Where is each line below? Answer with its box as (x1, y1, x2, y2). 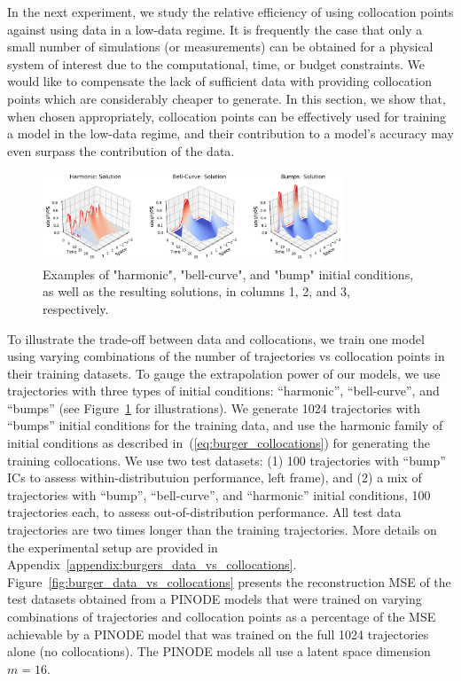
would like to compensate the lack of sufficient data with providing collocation (7, 72, 432, 90)
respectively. (43, 299, 109, 317)
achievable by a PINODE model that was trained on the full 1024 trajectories (7, 624, 429, 643)
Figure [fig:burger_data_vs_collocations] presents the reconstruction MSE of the (7, 572, 451, 591)
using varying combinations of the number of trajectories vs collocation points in (7, 347, 445, 365)
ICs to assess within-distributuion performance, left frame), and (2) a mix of (7, 468, 422, 487)
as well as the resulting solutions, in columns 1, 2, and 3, (43, 282, 350, 301)
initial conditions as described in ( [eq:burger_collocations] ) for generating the (7, 434, 430, 452)
